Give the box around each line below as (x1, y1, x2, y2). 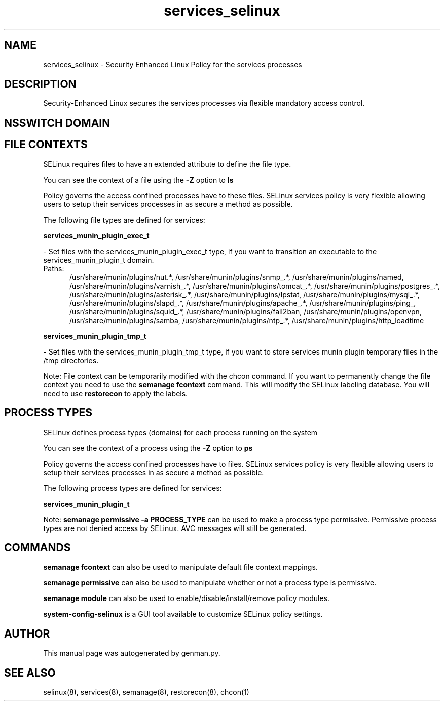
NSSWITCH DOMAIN (4, 116, 110, 129)
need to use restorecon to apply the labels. (43, 389, 188, 398)
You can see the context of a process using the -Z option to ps (43, 443, 253, 452)
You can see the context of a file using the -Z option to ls (43, 175, 234, 184)
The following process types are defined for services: (43, 483, 222, 492)
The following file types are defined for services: (43, 215, 205, 224)
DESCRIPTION (4, 78, 77, 91)
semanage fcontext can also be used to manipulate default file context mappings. (43, 562, 318, 572)
